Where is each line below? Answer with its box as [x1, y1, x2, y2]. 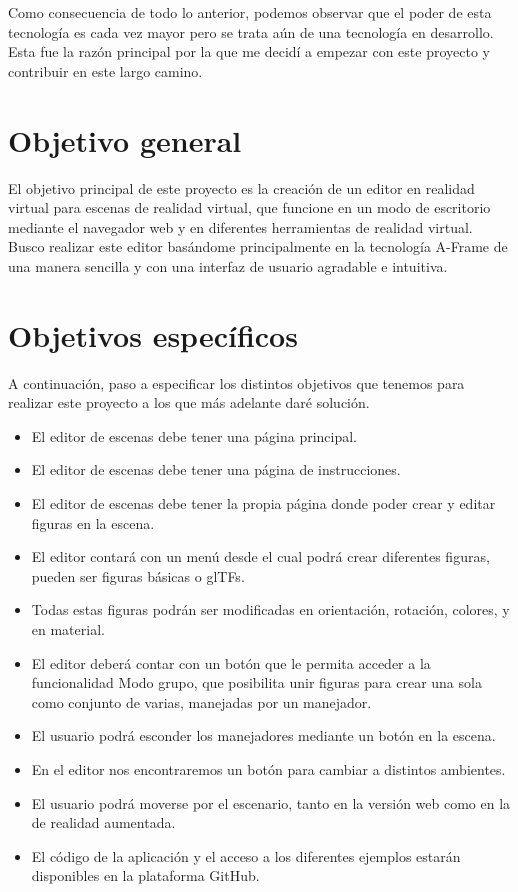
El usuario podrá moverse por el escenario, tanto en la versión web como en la [31, 792, 511, 813]
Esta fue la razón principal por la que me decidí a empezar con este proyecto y [8, 41, 490, 62]
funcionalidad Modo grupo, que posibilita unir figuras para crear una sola [31, 672, 482, 693]
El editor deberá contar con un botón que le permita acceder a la [31, 652, 431, 673]
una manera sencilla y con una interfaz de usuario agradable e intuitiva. [8, 255, 448, 276]
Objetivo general [8, 119, 242, 160]
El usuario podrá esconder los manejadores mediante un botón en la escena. [31, 725, 496, 746]
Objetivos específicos [8, 314, 298, 355]
